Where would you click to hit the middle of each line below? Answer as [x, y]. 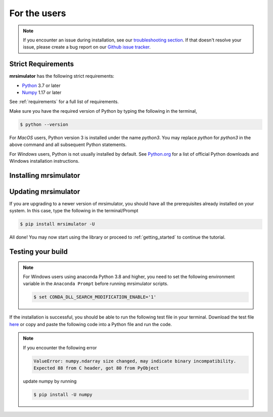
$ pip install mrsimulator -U [57, 224]
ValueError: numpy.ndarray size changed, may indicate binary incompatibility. [135, 361]
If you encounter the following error [60, 347]
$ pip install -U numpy [63, 395]
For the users [38, 13]
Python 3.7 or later [41, 85]
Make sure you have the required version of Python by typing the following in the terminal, [103, 111]
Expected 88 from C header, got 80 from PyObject [96, 368]
